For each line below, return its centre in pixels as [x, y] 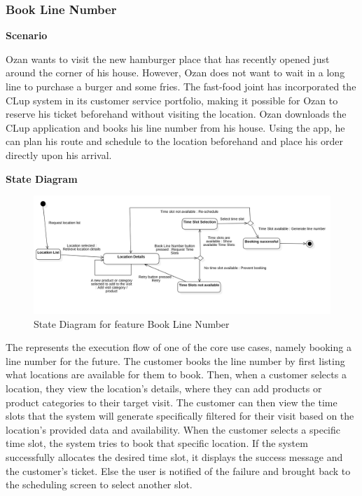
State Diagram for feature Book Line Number [132, 323]
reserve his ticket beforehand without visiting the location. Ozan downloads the [176, 114]
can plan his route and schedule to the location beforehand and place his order [174, 141]
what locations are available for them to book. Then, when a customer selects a [176, 374]
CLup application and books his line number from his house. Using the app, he [175, 127]
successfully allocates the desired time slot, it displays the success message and [174, 457]
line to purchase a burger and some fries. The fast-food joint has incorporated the [181, 86]
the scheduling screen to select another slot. [99, 484]
